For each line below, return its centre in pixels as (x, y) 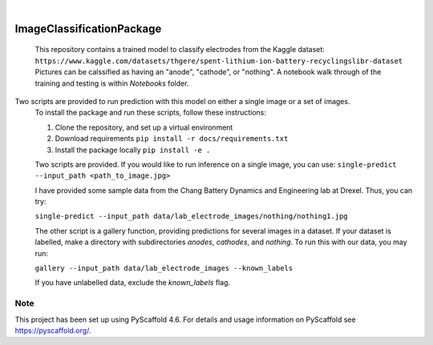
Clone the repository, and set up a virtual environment (144, 127)
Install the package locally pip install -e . (133, 150)
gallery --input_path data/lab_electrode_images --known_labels (164, 269)
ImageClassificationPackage (88, 28)
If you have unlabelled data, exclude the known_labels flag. (133, 283)
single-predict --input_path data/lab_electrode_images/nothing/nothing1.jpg (191, 217)
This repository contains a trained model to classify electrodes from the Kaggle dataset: (180, 50)
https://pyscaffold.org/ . (53, 330)
